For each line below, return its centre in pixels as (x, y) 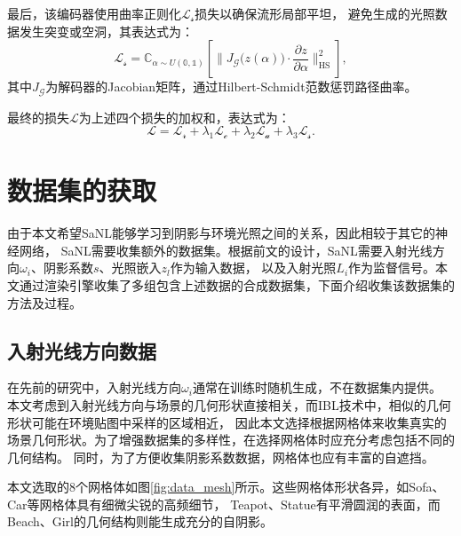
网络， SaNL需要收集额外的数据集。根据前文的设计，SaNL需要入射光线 (226, 250)
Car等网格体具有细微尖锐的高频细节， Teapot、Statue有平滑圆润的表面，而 (224, 504)
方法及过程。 (44, 302)
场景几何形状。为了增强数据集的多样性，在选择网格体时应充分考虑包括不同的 (231, 440)
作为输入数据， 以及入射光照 (253, 268)
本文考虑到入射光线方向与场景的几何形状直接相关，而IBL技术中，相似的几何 (229, 404)
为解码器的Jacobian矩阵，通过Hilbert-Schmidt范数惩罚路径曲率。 (231, 87)
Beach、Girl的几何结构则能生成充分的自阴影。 (140, 521)
